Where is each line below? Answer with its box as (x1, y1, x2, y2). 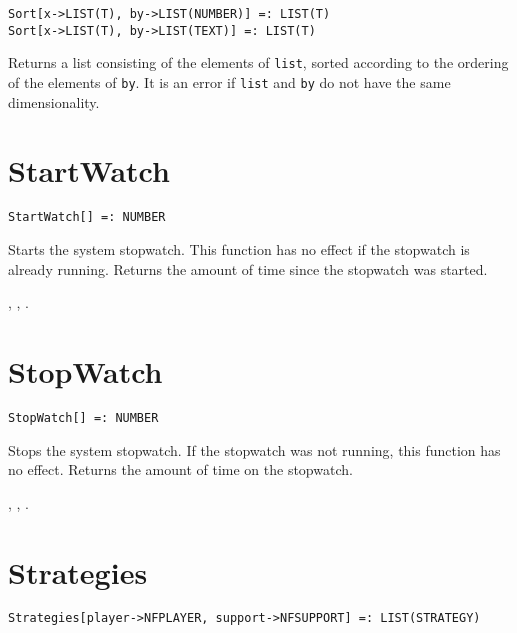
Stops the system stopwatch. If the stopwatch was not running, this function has (8, 439, 501, 460)
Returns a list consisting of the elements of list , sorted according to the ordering (8, 52, 509, 73)
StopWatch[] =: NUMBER (8, 410, 159, 425)
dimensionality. (8, 91, 100, 112)
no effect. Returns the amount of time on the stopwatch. (8, 459, 353, 480)
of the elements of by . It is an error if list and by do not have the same (8, 71, 451, 92)
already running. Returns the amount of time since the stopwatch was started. (8, 258, 488, 279)
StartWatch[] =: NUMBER (8, 210, 166, 225)
